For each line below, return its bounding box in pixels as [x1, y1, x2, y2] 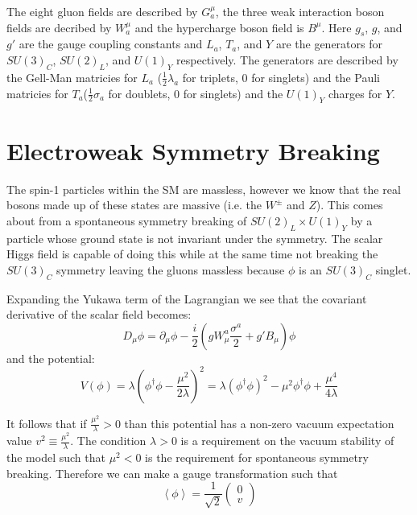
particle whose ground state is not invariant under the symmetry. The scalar [6, 229, 383, 246]
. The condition [70, 432, 147, 449]
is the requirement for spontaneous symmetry [145, 449, 369, 466]
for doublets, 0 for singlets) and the [108, 84, 283, 101]
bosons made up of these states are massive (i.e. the [6, 196, 262, 213]
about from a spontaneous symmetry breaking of [6, 212, 247, 229]
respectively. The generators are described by [176, 51, 398, 68]
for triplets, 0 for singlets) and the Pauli [182, 68, 380, 85]
